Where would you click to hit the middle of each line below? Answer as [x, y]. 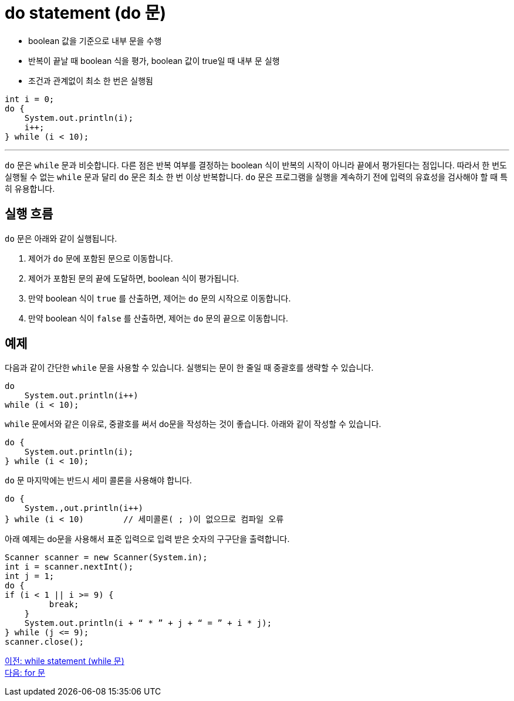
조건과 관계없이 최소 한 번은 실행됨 [91, 80]
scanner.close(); [44, 642]
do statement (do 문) [86, 13]
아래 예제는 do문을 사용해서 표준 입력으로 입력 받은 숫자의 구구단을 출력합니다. [147, 539]
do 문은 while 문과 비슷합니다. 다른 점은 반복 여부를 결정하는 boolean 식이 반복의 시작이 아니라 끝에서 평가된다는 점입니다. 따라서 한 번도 [256, 165]
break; [64, 605]
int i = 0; [30, 99]
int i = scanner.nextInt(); [69, 567]
